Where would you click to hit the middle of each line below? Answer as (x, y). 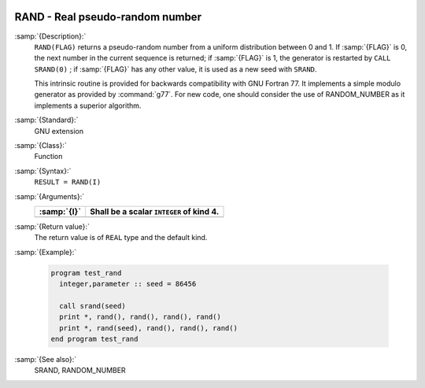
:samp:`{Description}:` (50, 36)
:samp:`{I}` (60, 211)
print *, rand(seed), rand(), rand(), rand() (148, 328)
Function (48, 157)
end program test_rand (94, 339)
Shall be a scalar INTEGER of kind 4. (155, 211)
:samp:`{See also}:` (46, 360)
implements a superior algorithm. (88, 105)
